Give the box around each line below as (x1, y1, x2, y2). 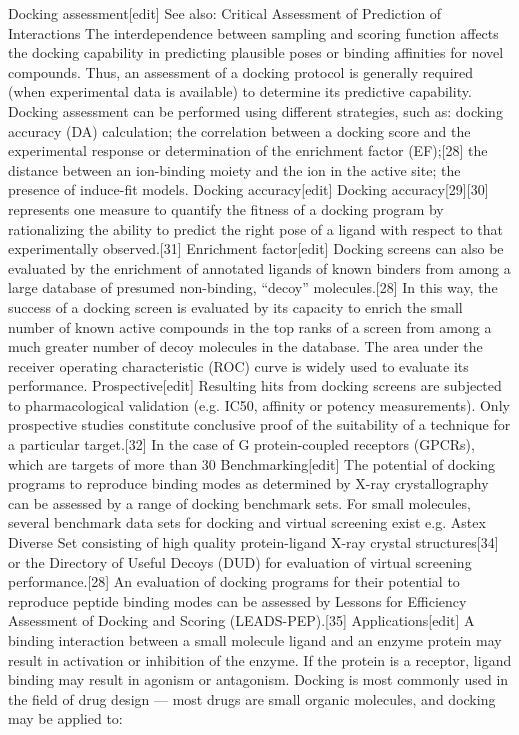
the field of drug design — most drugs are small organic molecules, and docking (8, 688, 496, 709)
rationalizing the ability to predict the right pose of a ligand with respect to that (8, 218, 504, 239)
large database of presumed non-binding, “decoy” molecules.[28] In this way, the (8, 277, 498, 298)
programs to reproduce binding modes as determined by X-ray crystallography (8, 473, 489, 494)
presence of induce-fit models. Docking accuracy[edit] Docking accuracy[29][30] (8, 179, 489, 200)
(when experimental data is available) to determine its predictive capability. (8, 81, 472, 102)
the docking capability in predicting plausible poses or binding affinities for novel (8, 42, 504, 63)
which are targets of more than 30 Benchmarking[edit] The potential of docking (8, 453, 495, 474)
